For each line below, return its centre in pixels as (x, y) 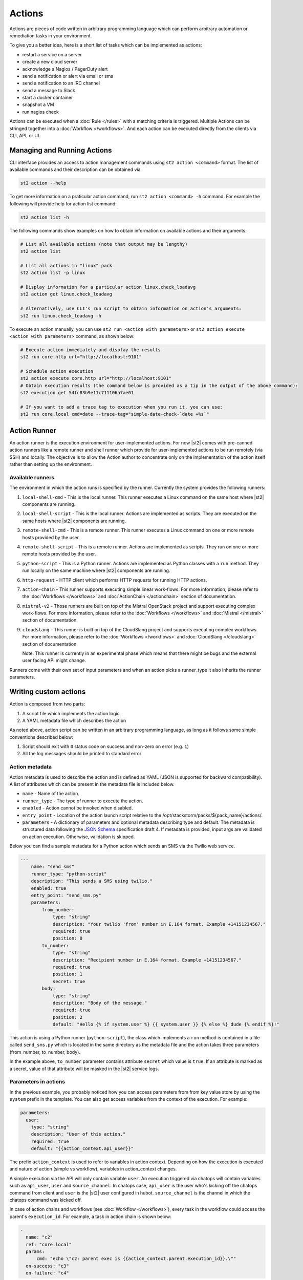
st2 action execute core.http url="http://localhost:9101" (96, 378)
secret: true (69, 981)
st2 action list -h (45, 217)
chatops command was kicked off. (46, 1200)
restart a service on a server (52, 54)
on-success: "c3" (47, 1266)
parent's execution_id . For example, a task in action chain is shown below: (90, 1217)
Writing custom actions (48, 692)
